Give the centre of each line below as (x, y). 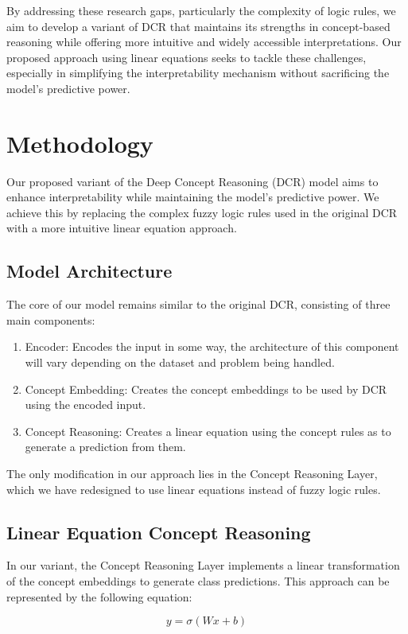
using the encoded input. (85, 405)
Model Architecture (89, 271)
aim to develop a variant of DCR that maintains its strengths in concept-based (198, 26)
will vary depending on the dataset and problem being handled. (180, 362)
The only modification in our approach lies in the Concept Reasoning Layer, (192, 474)
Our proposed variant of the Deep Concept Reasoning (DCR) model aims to (192, 181)
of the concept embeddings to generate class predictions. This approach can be (198, 581)
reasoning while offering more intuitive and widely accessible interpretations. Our (204, 42)
